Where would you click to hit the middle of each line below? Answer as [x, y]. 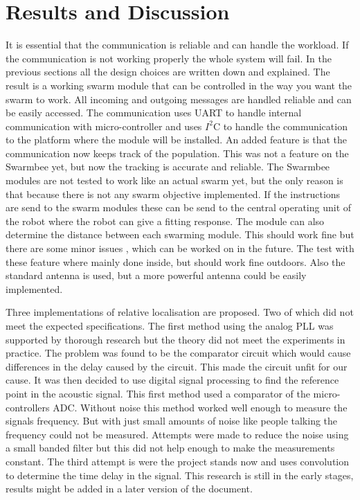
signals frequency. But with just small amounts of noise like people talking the [172, 421]
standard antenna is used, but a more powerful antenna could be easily [156, 275]
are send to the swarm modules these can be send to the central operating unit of [179, 207]
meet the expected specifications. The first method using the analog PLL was [170, 325]
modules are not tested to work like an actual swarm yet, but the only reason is [174, 180]
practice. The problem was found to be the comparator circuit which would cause [178, 353]
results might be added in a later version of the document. [129, 489]
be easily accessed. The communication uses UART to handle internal [154, 113]
